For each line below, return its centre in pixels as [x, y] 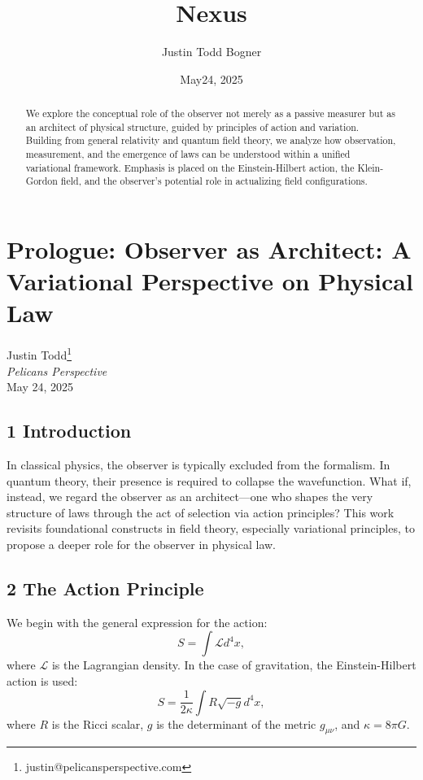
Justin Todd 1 [39, 354]
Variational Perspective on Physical [210, 281]
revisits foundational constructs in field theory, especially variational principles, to [211, 528]
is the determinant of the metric [236, 723]
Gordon [41, 181]
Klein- [371, 167]
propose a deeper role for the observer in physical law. [142, 544]
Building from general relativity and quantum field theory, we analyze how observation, [211, 140]
